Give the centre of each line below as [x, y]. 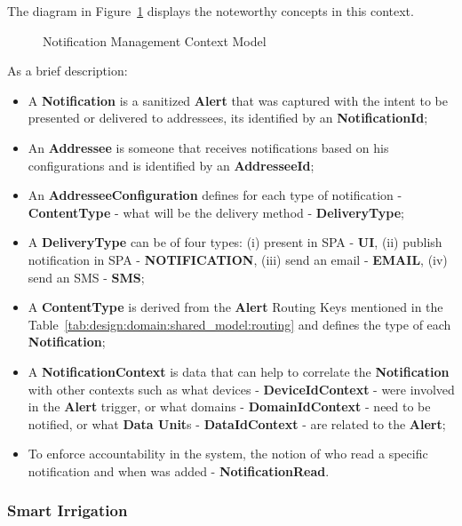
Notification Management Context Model [155, 40]
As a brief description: [68, 71]
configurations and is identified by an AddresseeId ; [171, 165]
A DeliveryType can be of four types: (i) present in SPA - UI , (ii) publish [235, 242]
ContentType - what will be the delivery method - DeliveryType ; [216, 212]
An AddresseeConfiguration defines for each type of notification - [215, 195]
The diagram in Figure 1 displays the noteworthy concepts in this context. [211, 11]
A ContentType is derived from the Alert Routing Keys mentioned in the [235, 307]
